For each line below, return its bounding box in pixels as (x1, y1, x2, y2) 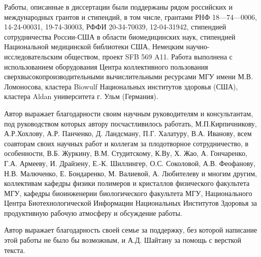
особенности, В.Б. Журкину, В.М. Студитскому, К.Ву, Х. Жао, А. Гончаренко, (4, 148, 247, 158)
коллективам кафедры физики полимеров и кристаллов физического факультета (4, 178, 250, 188)
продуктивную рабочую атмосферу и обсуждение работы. (4, 207, 182, 218)
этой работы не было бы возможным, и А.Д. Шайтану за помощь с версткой (4, 235, 242, 245)
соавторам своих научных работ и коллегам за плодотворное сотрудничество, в (4, 138, 249, 148)
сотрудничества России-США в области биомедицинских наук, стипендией (4, 31, 236, 42)
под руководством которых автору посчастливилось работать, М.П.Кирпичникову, (4, 118, 257, 128)
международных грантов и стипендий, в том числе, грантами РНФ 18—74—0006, (4, 11, 257, 22)
